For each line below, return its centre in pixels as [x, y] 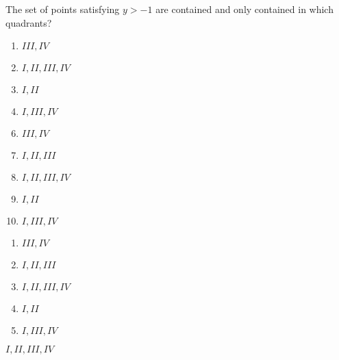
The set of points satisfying [63, 9]
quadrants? [29, 22]
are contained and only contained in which [244, 9]
